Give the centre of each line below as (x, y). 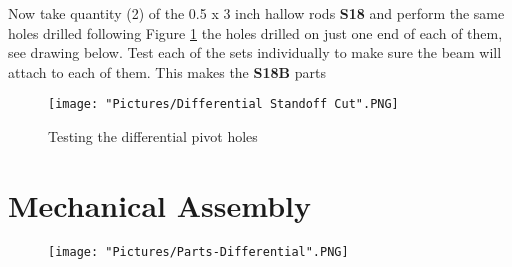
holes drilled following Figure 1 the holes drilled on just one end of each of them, (255, 32)
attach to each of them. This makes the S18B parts (167, 71)
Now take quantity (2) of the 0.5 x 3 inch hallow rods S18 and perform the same (256, 13)
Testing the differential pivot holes (153, 136)
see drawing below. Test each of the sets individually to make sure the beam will (255, 52)
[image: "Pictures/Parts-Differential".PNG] (198, 251)
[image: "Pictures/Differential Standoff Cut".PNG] (223, 104)
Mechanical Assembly (159, 204)
